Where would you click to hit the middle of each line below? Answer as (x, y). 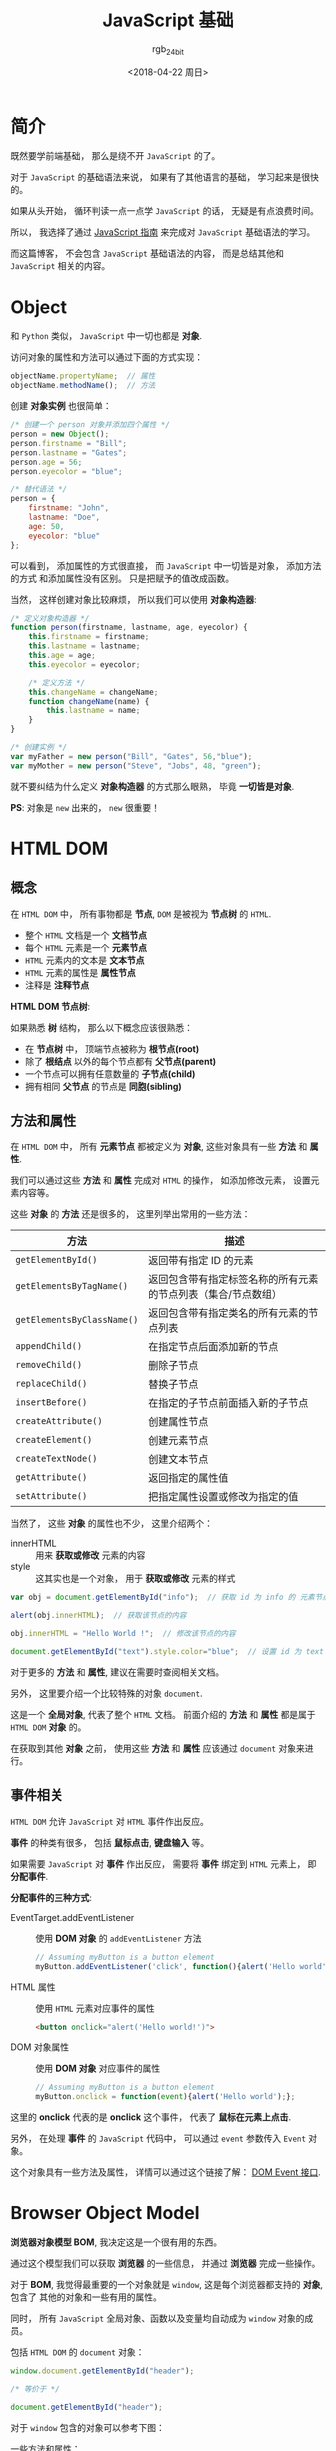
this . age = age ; (62, 656)
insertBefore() (51, 1402)
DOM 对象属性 (40, 2047)
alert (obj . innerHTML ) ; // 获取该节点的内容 (98, 1616)
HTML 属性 (33, 1987)
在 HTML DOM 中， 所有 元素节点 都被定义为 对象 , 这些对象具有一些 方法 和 (159, 1147)
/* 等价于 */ (35, 2389)
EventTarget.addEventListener (72, 1917)
